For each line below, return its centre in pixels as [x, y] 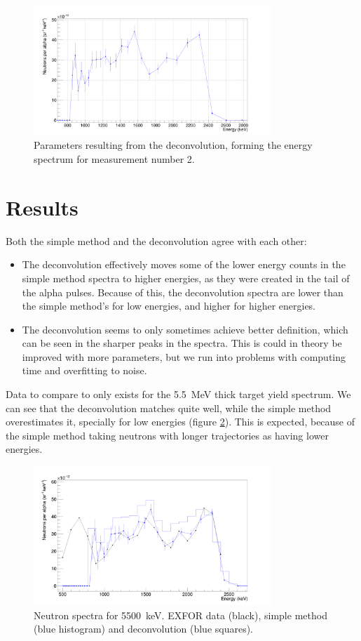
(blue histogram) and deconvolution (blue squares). [144, 629]
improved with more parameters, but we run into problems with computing [184, 356]
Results [42, 207]
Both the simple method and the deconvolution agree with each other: [156, 240]
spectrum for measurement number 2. [114, 159]
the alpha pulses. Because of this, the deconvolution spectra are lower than [183, 292]
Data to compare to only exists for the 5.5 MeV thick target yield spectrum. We [178, 394]
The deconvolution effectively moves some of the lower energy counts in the [184, 264]
